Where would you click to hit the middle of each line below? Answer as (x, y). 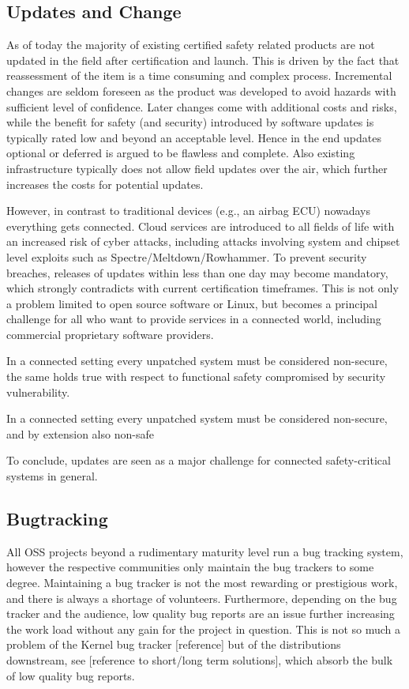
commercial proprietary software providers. (110, 334)
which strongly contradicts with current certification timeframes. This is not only (203, 288)
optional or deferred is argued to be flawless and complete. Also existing (181, 153)
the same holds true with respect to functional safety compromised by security (196, 377)
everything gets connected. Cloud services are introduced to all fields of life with (201, 226)
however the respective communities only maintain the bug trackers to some (190, 567)
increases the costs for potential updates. (105, 184)
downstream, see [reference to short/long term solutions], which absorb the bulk (200, 660)
